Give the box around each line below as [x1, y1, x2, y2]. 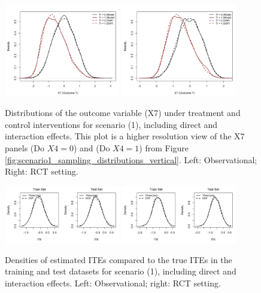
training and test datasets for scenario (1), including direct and [5, 265, 236, 277]
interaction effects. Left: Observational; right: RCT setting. [5, 276, 221, 289]
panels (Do [5, 141, 44, 154]
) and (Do [73, 141, 110, 154]
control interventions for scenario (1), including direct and [5, 118, 218, 130]
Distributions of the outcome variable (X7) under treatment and [5, 106, 241, 119]
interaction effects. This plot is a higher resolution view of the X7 [5, 130, 245, 142]
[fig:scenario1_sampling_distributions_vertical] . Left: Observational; [5, 153, 257, 166]
